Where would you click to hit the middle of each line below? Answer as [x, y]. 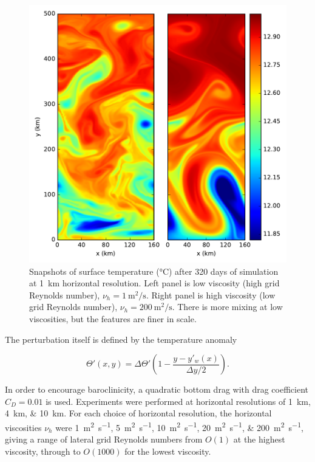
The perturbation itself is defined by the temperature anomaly [121, 339]
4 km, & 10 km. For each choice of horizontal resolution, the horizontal [138, 413]
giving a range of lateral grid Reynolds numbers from [104, 439]
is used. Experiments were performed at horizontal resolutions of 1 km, [178, 401]
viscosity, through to [43, 451]
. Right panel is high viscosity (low [211, 295]
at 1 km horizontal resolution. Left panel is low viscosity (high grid [154, 283]
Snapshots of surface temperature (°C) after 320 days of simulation [154, 271]
